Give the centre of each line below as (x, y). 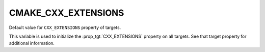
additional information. (32, 43)
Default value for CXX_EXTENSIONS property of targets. (65, 27)
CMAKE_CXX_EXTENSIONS (67, 13)
